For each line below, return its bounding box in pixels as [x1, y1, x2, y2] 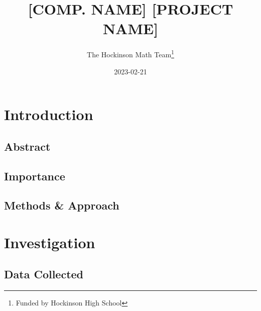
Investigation [4, 232, 95, 252]
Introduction [4, 104, 93, 125]
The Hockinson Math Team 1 [87, 48, 174, 59]
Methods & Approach [4, 197, 119, 213]
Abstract [4, 138, 51, 154]
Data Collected [4, 266, 84, 282]
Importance [4, 168, 65, 183]
